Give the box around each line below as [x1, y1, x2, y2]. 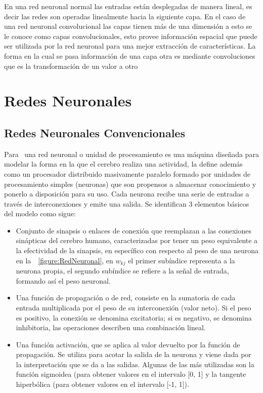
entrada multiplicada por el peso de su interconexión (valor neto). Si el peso [16, 302, 251, 312]
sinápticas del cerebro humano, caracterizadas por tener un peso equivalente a [16, 235, 258, 246]
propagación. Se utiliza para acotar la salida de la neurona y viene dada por [16, 349, 251, 360]
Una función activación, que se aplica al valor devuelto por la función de [16, 339, 240, 349]
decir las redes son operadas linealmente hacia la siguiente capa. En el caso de [4, 11, 246, 21]
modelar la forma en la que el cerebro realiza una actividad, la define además [4, 159, 243, 169]
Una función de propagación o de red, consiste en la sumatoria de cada [16, 292, 236, 303]
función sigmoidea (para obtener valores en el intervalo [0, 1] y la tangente [16, 369, 246, 379]
